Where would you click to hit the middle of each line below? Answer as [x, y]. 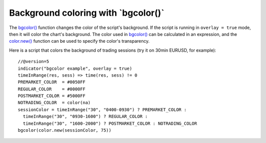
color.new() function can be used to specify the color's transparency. [79, 41]
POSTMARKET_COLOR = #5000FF [52, 96]
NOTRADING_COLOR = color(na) [54, 103]
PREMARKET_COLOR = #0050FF [52, 82]
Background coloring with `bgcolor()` [87, 13]
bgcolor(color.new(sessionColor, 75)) [65, 130]
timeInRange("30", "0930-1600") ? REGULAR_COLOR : [85, 116]
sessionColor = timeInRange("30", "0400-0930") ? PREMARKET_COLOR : [102, 110]
